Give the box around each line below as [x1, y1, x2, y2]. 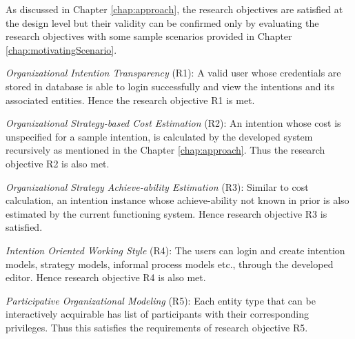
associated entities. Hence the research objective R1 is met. [6, 92, 255, 107]
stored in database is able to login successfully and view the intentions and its [6, 79, 335, 93]
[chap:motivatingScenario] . [6, 42, 117, 56]
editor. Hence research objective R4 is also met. [6, 270, 206, 285]
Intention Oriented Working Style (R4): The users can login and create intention [6, 243, 345, 257]
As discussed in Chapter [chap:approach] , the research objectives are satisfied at [6, 2, 343, 16]
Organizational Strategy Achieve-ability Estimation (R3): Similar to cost [6, 179, 309, 194]
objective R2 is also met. [6, 156, 110, 170]
